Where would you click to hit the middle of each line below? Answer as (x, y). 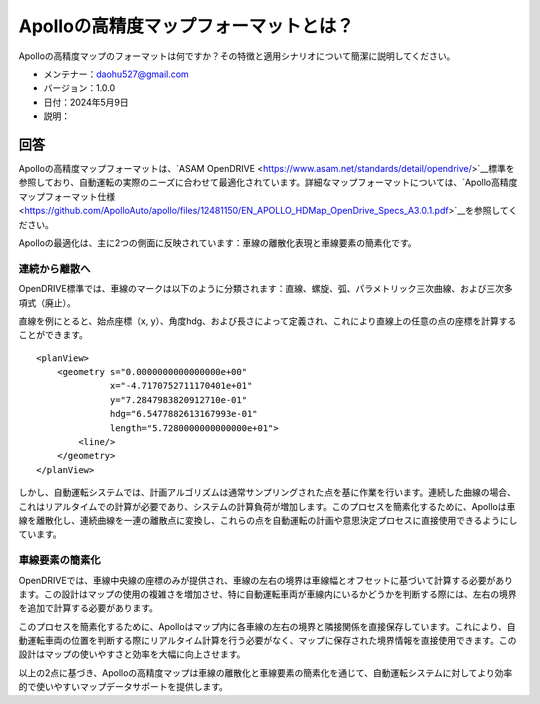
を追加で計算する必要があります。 (88, 608)
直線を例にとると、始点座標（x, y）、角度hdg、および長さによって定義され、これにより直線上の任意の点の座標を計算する (267, 321)
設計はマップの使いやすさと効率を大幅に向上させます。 (132, 654)
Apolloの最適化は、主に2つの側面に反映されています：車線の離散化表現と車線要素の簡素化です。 (217, 242)
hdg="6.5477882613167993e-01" (184, 414)
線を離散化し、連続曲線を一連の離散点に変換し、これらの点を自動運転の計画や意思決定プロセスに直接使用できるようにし (268, 520)
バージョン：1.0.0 (79, 88)
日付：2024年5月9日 (86, 102)
